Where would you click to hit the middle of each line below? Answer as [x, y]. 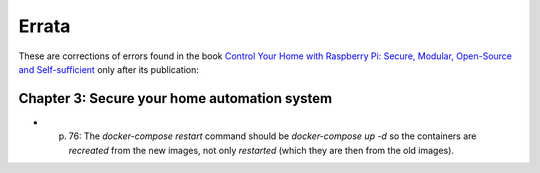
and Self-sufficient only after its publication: [108, 69]
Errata [44, 26]
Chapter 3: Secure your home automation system [175, 98]
